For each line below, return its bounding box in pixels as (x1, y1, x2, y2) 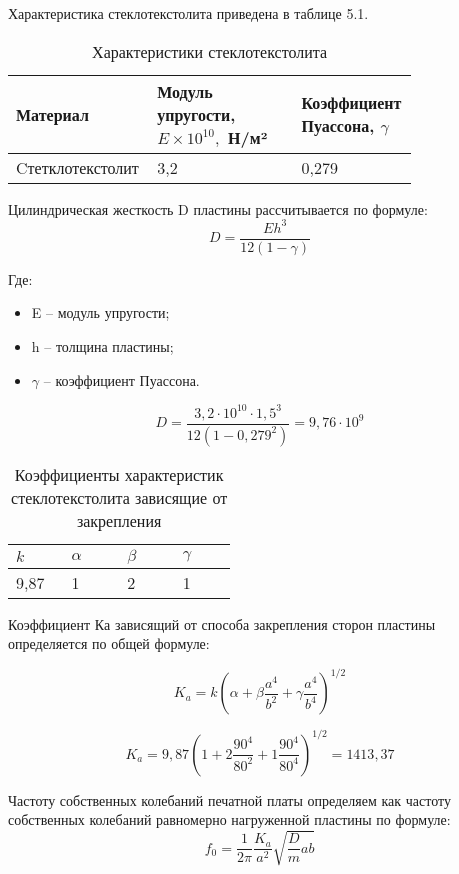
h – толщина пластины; (31, 335, 174, 356)
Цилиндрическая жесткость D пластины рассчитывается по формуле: (8, 198, 428, 219)
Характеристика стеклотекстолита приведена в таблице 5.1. (8, 3, 369, 23)
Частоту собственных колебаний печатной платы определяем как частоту (8, 789, 451, 810)
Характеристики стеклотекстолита (92, 39, 328, 63)
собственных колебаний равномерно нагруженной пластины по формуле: (8, 809, 451, 830)
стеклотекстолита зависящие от (11, 485, 228, 509)
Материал (16, 102, 89, 126)
